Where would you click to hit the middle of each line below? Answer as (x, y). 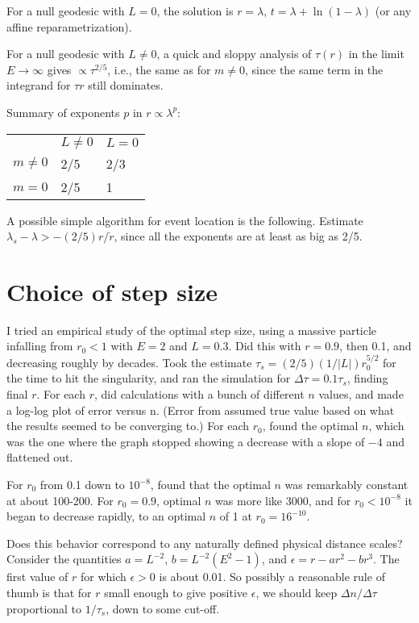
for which (104, 577)
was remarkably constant (346, 485)
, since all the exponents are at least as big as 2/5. (238, 236)
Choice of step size (112, 291)
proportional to (44, 608)
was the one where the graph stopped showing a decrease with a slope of (186, 441)
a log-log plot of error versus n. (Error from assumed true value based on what (201, 410)
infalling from (40, 346)
